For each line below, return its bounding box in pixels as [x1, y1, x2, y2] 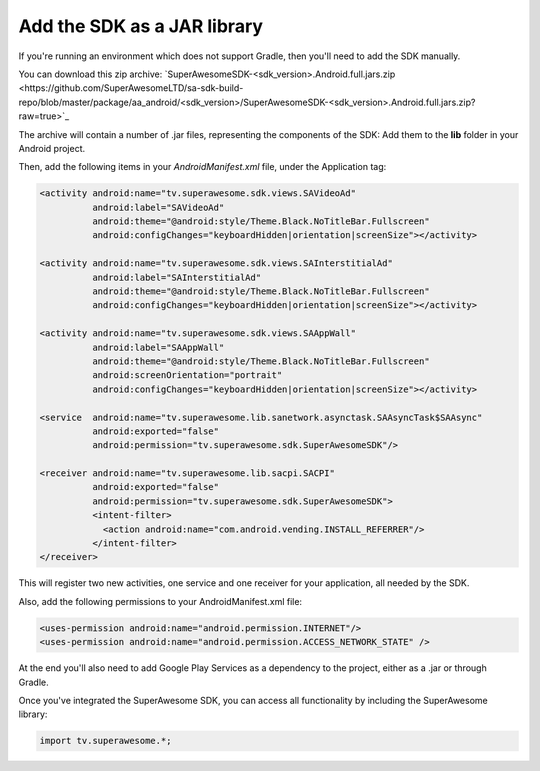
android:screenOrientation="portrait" [91, 370, 283, 381]
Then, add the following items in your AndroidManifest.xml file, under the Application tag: [18, 161, 387, 173]
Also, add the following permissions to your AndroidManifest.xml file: [18, 595, 303, 607]
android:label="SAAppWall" [91, 341, 225, 353]
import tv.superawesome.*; [39, 735, 172, 747]
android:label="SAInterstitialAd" [91, 271, 262, 283]
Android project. [18, 142, 86, 154]
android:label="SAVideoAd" [91, 201, 225, 213]
